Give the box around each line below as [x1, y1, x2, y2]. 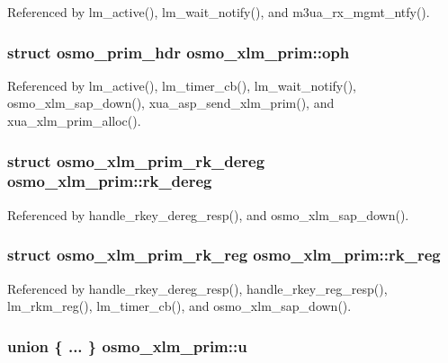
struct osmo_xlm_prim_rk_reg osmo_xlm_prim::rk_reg [7, 243, 441, 266]
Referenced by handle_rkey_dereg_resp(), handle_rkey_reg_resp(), [7, 279, 388, 297]
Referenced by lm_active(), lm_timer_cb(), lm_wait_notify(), [7, 75, 356, 94]
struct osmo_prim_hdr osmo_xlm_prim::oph [7, 40, 350, 63]
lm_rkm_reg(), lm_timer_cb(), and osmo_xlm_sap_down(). [7, 297, 352, 315]
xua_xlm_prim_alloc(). [7, 111, 141, 129]
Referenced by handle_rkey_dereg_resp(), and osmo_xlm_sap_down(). [7, 205, 409, 224]
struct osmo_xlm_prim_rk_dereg [7, 149, 265, 172]
